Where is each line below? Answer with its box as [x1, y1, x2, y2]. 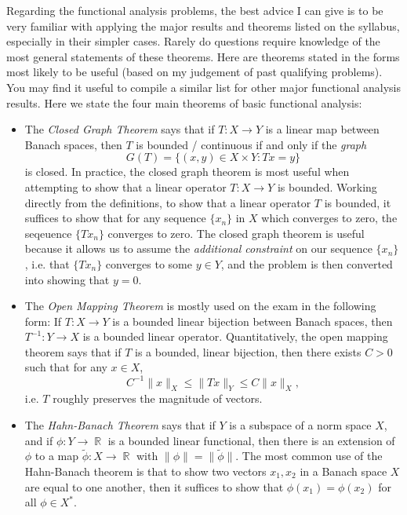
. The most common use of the [235, 447, 383, 464]
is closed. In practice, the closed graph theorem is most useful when [24, 163, 350, 180]
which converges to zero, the [261, 210, 398, 226]
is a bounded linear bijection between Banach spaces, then [112, 312, 393, 329]
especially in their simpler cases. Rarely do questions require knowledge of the [6, 33, 380, 49]
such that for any [24, 359, 107, 375]
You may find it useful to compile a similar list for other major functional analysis [6, 79, 402, 95]
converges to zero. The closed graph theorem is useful [107, 225, 365, 241]
